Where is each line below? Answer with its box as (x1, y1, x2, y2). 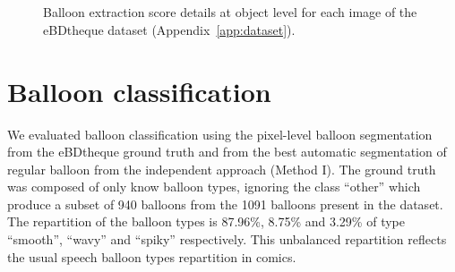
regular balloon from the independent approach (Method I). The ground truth (7, 159, 436, 178)
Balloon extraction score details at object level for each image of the (43, 3, 417, 21)
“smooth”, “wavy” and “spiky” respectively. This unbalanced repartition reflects (7, 230, 447, 249)
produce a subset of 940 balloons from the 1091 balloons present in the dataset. (7, 194, 443, 213)
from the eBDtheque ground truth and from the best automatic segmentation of (7, 142, 447, 161)
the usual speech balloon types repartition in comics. (7, 247, 296, 266)
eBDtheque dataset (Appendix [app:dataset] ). (43, 20, 296, 38)
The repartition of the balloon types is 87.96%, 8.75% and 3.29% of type (7, 212, 405, 231)
